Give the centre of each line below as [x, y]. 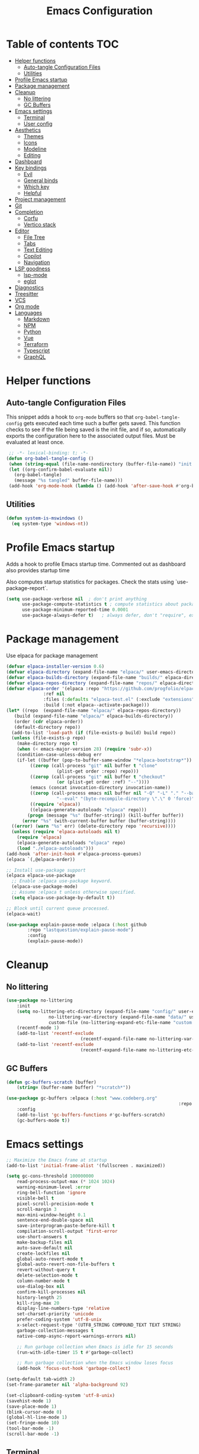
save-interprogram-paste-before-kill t [66, 1226]
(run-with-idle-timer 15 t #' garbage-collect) [75, 1352]
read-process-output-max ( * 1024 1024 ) [66, 1182]
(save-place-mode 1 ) [32, 1407]
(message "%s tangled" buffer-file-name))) [68, 481]
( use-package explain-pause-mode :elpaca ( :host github [76, 924]
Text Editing [38, 250]
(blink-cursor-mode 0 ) [34, 1412]
